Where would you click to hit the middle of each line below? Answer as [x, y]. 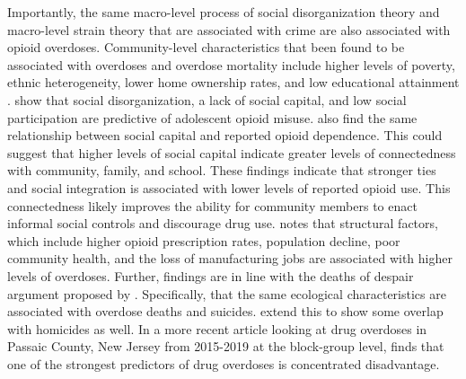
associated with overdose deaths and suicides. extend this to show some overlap [225, 311]
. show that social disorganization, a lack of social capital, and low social [207, 99]
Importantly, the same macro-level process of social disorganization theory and [224, 12]
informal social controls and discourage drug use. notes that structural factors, [223, 223]
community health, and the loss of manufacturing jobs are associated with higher [230, 258]
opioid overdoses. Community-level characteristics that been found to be [206, 47]
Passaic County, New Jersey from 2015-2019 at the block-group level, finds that [226, 346]
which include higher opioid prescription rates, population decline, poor [204, 240]
